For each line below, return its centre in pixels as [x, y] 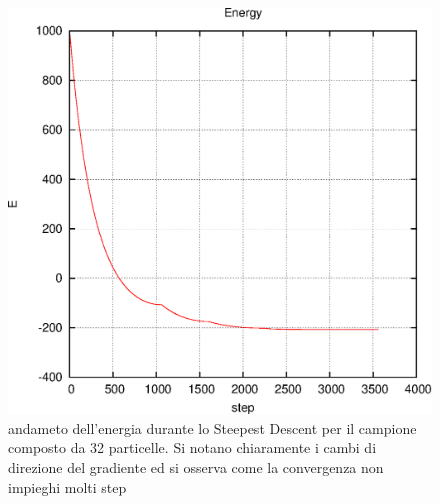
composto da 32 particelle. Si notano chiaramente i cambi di [192, 447]
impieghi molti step [67, 486]
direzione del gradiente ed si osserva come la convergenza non [196, 466]
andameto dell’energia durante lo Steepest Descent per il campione [212, 427]
